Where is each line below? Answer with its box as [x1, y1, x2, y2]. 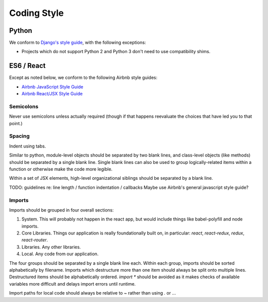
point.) [9, 120, 23, 126]
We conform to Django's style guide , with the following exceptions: [9, 40, 146, 46]
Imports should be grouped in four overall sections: [9, 207, 114, 213]
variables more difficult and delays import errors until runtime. [9, 281, 136, 287]
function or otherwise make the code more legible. [9, 166, 113, 172]
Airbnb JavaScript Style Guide [21, 83, 84, 89]
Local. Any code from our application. [21, 251, 99, 257]
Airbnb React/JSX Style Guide [21, 91, 83, 97]
